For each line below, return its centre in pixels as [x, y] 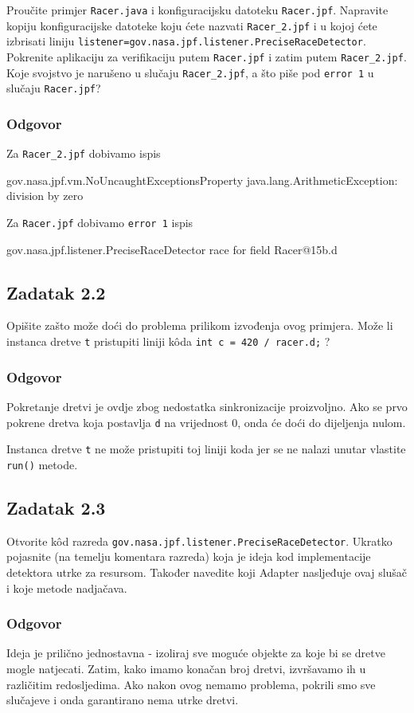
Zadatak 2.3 [56, 507]
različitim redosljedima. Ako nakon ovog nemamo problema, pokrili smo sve [191, 684]
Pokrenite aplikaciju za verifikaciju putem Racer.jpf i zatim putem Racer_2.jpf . [207, 56]
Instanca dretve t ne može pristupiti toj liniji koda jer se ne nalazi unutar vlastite [206, 449]
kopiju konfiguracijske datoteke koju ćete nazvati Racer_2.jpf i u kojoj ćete [192, 25]
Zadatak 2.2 [56, 292]
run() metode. [42, 464]
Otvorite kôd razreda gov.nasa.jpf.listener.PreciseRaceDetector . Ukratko [199, 541]
